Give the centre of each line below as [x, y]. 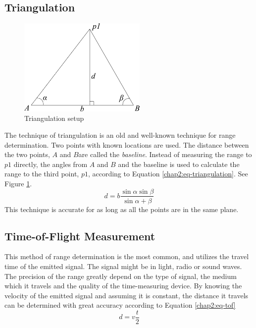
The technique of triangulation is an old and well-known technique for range [120, 135]
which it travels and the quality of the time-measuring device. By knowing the [123, 286]
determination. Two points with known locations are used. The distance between [127, 144]
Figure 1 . [18, 183]
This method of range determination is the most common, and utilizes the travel [127, 256]
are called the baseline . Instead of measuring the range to [165, 154]
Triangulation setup [54, 118]
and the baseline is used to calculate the [179, 164]
